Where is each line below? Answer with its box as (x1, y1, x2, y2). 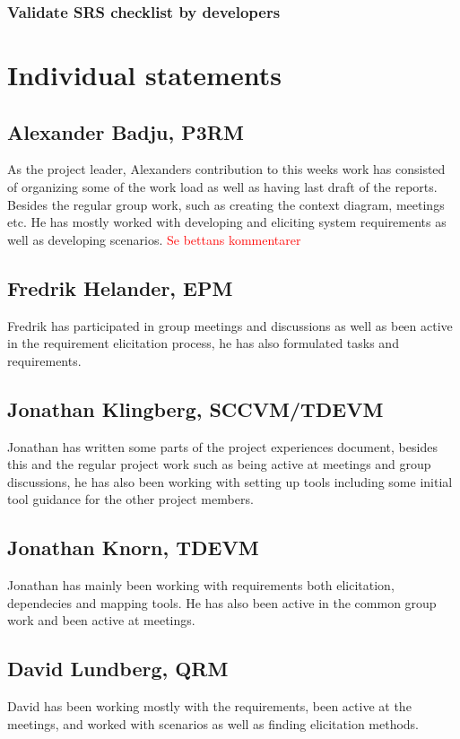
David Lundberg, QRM (7, 655, 229, 682)
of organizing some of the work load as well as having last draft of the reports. (7, 178, 438, 196)
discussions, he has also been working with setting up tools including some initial (7, 472, 453, 491)
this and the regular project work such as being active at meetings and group (7, 455, 431, 474)
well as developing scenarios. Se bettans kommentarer (7, 230, 301, 248)
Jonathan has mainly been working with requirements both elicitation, (7, 576, 395, 595)
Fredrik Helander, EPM (7, 274, 233, 301)
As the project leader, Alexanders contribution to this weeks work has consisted (7, 160, 446, 178)
